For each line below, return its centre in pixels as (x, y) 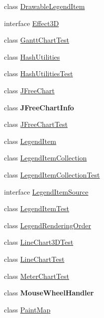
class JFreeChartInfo (39, 107)
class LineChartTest (34, 259)
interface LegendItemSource (46, 191)
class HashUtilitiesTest (39, 73)
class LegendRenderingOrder (48, 225)
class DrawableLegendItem (45, 6)
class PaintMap (27, 309)
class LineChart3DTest (39, 242)
